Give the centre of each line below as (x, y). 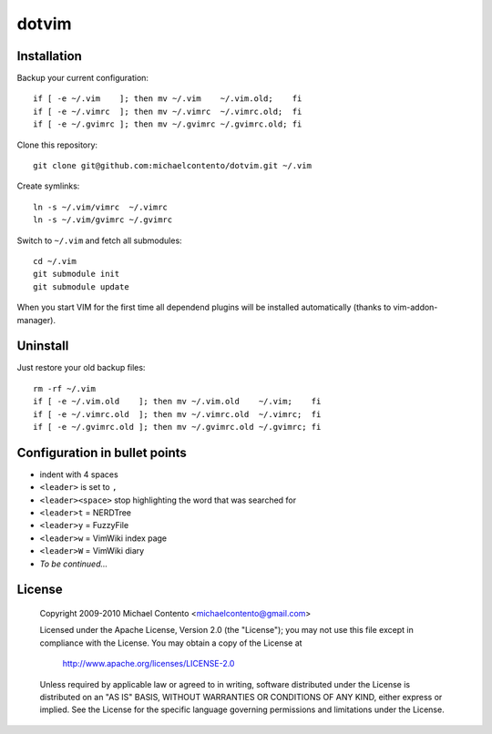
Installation (49, 56)
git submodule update (81, 286)
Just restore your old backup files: (81, 368)
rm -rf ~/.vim (64, 388)
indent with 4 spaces (79, 474)
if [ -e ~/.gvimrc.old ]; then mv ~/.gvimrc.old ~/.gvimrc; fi (177, 427)
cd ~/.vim (55, 261)
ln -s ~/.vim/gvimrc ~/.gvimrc (103, 220)
